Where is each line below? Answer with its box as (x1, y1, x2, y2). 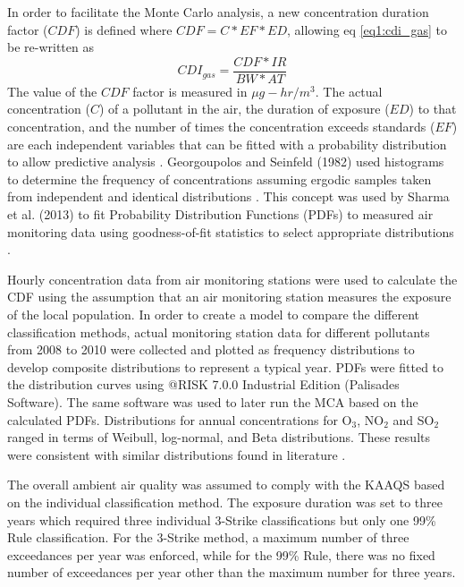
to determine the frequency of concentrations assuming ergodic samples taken (7, 169, 432, 188)
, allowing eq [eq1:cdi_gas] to (286, 20, 447, 38)
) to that (409, 99, 457, 118)
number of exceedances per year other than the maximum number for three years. (7, 563, 456, 582)
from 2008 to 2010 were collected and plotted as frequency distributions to (7, 340, 415, 359)
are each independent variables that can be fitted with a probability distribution (7, 134, 447, 153)
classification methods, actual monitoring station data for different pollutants (7, 322, 430, 341)
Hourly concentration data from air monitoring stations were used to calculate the (7, 269, 458, 288)
